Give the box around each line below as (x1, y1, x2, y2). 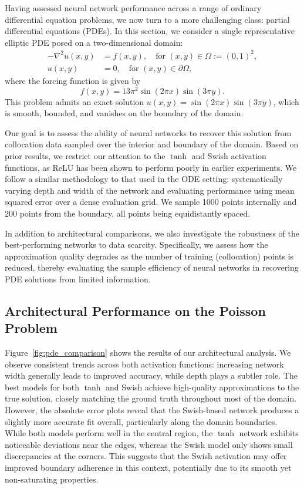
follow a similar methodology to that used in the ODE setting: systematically (5, 173, 283, 185)
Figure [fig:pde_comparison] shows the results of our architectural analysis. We (5, 346, 291, 359)
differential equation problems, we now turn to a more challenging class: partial (5, 13, 290, 25)
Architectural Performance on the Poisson (5, 301, 266, 319)
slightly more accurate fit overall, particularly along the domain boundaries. (5, 415, 278, 427)
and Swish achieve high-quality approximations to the (106, 380, 299, 393)
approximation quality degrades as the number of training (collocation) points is (5, 249, 294, 262)
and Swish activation (191, 149, 266, 161)
